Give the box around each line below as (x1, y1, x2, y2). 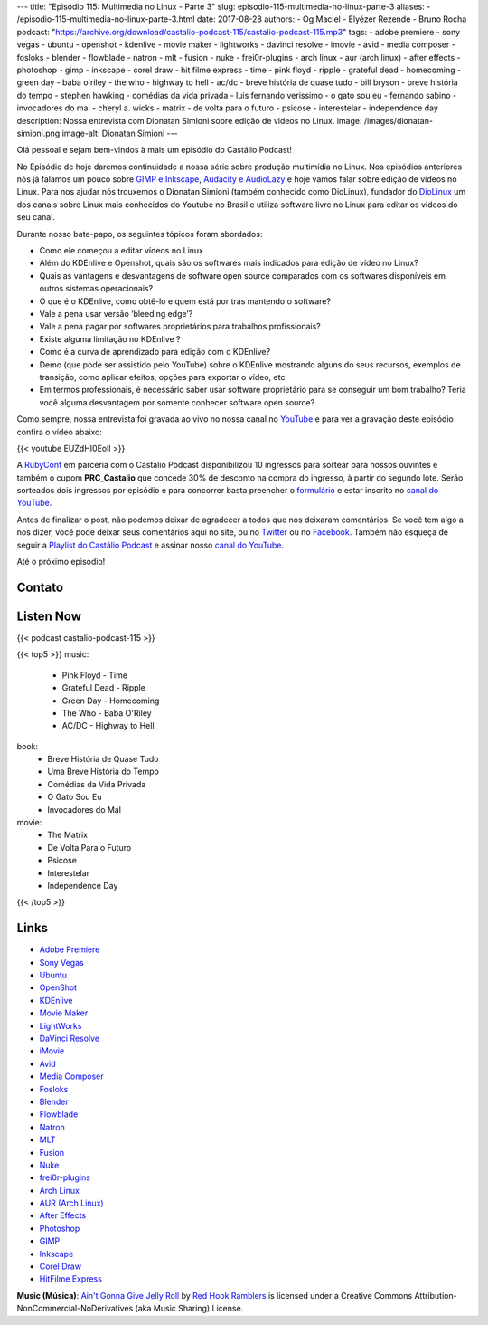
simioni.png (16, 128, 61, 138)
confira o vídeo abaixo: (16, 426, 103, 437)
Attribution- (414, 1290, 457, 1301)
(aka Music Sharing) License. (135, 1303, 244, 1314)
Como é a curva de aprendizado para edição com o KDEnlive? (39, 347, 271, 357)
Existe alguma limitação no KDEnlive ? (39, 333, 181, 344)
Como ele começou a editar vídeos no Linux (39, 245, 203, 256)
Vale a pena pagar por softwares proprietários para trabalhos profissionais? (39, 321, 321, 332)
